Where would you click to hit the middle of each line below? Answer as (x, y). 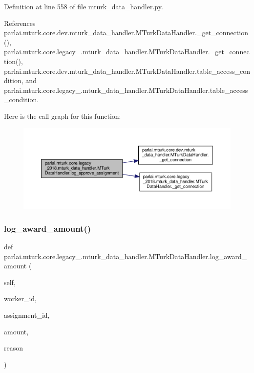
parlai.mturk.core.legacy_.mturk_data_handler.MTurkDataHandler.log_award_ (126, 256)
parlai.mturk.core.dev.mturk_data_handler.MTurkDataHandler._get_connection (126, 33)
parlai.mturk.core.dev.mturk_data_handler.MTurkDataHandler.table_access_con (127, 71)
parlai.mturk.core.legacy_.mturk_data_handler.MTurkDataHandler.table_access (126, 90)
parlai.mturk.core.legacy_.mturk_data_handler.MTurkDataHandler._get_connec (127, 52)
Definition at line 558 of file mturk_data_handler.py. (84, 6)
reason (14, 348)
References (20, 23)
